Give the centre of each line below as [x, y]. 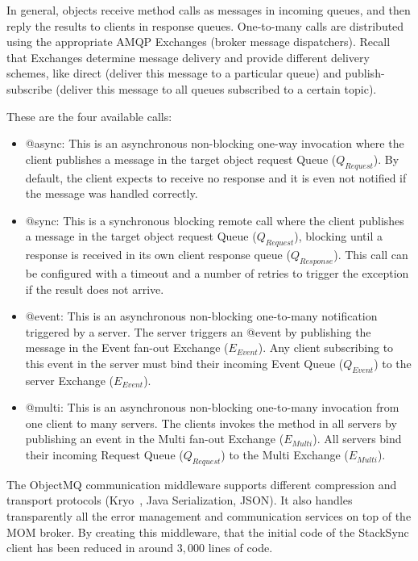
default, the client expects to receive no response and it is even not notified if [216, 177]
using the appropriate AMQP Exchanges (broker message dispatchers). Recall [199, 42]
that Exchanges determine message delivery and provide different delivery [188, 57]
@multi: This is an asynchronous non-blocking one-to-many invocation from [212, 407]
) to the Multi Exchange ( [285, 455]
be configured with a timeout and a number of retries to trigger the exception [217, 272]
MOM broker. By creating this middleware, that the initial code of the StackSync [208, 532]
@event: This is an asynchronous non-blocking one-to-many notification [201, 316]
